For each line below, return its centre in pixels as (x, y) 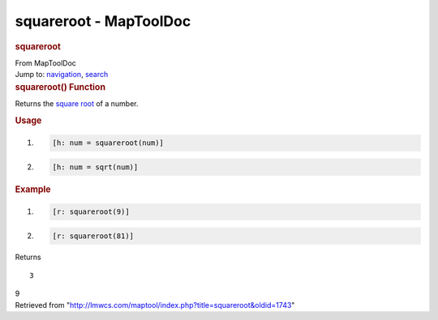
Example (33, 189)
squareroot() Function (60, 87)
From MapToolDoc (46, 63)
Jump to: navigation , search (62, 75)
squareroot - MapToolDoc (103, 21)
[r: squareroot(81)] (93, 236)
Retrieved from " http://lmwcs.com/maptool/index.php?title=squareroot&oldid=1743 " (155, 305)
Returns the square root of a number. (77, 103)
